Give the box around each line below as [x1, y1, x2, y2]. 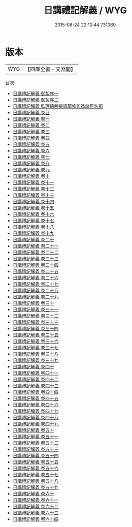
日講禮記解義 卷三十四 [12, 325, 59, 331]
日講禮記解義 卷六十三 [12, 509, 59, 516]
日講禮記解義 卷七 [12, 153, 50, 160]
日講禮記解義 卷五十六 [12, 465, 59, 471]
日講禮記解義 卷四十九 [12, 420, 59, 427]
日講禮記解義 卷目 [12, 109, 50, 115]
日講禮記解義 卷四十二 [12, 376, 59, 382]
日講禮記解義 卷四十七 [12, 408, 59, 414]
